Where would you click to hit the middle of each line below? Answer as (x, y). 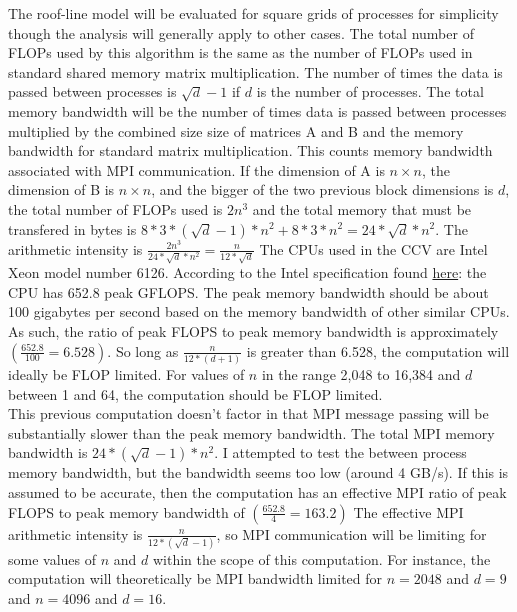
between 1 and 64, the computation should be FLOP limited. (195, 393)
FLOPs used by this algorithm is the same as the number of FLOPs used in (240, 52)
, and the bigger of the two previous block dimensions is (322, 189)
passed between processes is (92, 91)
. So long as (143, 350)
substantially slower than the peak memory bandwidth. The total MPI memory (251, 432)
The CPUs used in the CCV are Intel (373, 248)
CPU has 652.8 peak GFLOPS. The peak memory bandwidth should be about (248, 291)
